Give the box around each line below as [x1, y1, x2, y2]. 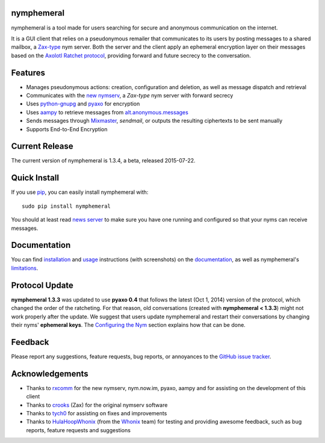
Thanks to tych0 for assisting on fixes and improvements [26, 409, 167, 417]
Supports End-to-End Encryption [26, 125, 108, 132]
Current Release [11, 141, 73, 152]
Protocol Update [11, 280, 73, 290]
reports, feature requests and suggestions [26, 426, 131, 433]
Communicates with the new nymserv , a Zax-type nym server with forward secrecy [26, 91, 234, 99]
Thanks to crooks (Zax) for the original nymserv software [26, 401, 168, 409]
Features [11, 67, 45, 78]
